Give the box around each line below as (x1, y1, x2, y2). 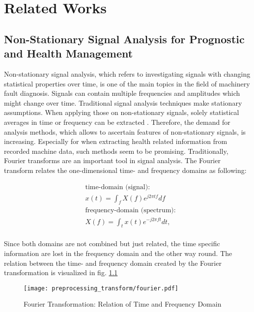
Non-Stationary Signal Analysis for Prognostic (4, 31, 245, 46)
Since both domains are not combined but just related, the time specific (4, 238, 220, 249)
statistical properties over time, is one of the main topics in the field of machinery (4, 78, 250, 88)
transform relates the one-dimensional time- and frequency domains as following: (4, 165, 247, 175)
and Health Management (4, 46, 133, 61)
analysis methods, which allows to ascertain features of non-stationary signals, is (4, 126, 246, 137)
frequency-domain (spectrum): (85, 207, 176, 214)
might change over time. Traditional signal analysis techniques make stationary (4, 97, 242, 108)
